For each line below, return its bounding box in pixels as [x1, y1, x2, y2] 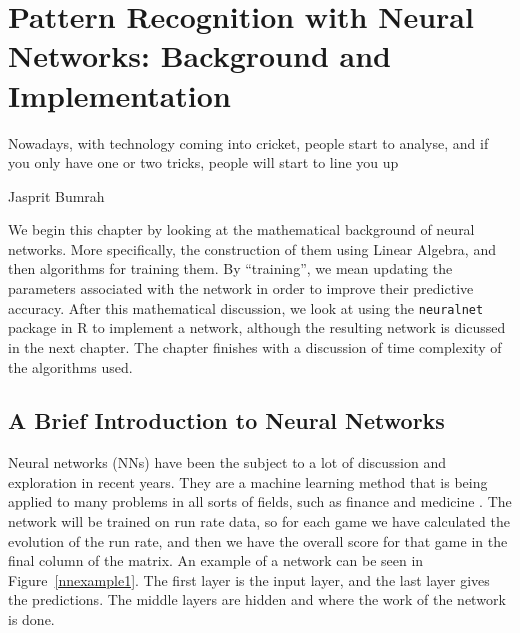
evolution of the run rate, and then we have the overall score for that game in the [8, 530, 508, 551]
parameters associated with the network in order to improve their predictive [8, 278, 474, 299]
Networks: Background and [8, 35, 391, 76]
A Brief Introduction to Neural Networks [8, 405, 445, 436]
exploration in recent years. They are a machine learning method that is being [8, 471, 488, 492]
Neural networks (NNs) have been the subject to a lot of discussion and [8, 452, 447, 473]
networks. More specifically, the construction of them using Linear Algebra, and [8, 238, 496, 259]
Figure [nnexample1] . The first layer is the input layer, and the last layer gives [8, 569, 490, 590]
